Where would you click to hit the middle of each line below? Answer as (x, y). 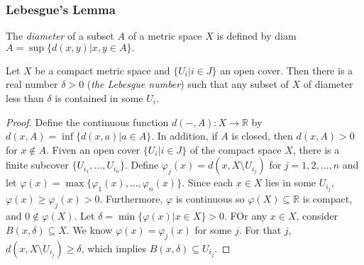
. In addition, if (184, 136)
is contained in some (99, 98)
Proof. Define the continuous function (87, 122)
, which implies (114, 248)
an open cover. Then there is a (287, 70)
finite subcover (37, 165)
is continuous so (210, 199)
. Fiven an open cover (93, 149)
